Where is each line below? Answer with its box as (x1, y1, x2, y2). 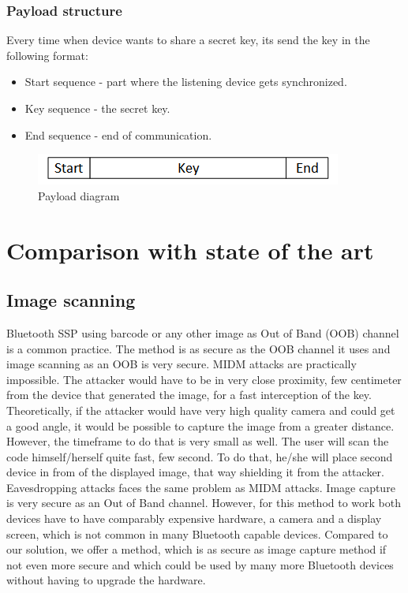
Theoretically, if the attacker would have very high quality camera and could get (6, 401, 395, 418)
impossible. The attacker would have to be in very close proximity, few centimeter (6, 371, 402, 387)
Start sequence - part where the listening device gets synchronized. (24, 73, 347, 90)
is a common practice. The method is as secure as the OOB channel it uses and (6, 340, 391, 356)
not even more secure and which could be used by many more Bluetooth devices (6, 556, 394, 572)
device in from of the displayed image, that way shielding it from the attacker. (6, 464, 384, 480)
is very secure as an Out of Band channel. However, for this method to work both (6, 494, 402, 511)
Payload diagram (38, 187, 120, 203)
